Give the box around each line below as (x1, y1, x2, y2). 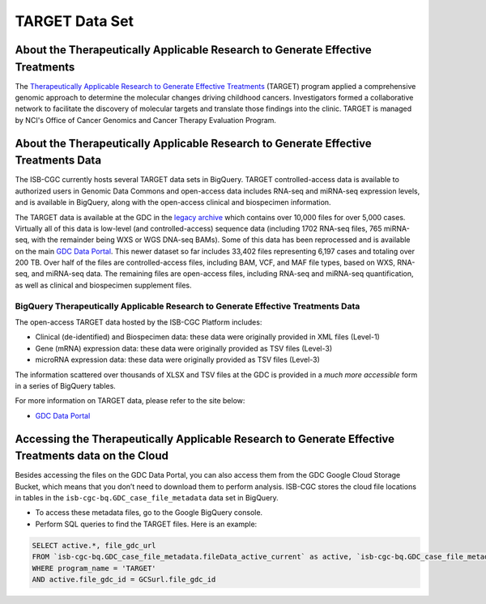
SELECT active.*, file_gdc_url (32, 541, 157, 550)
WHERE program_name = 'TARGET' (32, 564, 157, 572)
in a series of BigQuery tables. (15, 381, 117, 390)
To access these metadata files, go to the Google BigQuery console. (35, 508, 263, 517)
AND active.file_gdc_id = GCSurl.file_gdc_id (32, 575, 216, 584)
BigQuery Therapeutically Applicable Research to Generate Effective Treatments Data (15, 300, 360, 312)
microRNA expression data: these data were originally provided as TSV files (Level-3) (35, 355, 320, 364)
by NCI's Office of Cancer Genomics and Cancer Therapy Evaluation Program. (15, 115, 277, 125)
